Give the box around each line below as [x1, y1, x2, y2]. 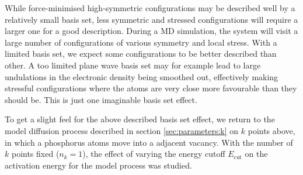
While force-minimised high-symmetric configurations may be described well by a [5, 2, 295, 13]
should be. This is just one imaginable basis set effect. [5, 93, 197, 105]
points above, [248, 124, 295, 136]
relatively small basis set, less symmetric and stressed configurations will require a [5, 13, 298, 25]
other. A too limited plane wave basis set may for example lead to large [5, 59, 261, 71]
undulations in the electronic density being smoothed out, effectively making [5, 70, 278, 83]
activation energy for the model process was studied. [5, 159, 192, 171]
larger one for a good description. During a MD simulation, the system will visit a [5, 25, 298, 37]
